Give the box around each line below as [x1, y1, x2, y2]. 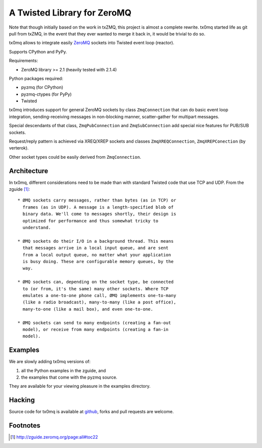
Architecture [9, 166, 49, 175]
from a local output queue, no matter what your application [22, 252, 171, 257]
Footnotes [9, 421, 41, 430]
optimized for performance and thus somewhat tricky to [22, 218, 159, 223]
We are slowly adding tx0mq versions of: [9, 359, 91, 365]
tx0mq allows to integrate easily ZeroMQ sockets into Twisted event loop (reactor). [9, 40, 175, 46]
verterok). [9, 145, 29, 151]
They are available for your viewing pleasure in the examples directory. [9, 383, 151, 389]
